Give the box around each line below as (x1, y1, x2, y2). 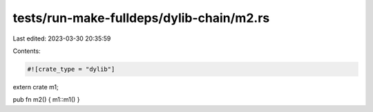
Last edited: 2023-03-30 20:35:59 (12, 34, 111, 43)
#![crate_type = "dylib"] (27, 65, 115, 73)
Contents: (12, 47, 41, 55)
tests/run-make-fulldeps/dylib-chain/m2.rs (12, 10, 270, 25)
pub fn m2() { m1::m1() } (12, 96, 80, 104)
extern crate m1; (12, 82, 59, 91)
